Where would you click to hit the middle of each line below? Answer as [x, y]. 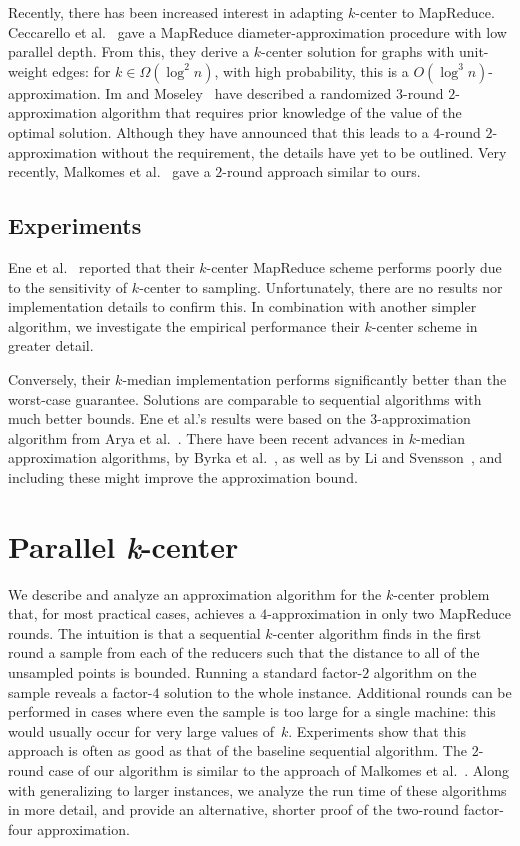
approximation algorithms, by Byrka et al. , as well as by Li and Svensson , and [255, 457]
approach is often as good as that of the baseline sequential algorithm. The [237, 750]
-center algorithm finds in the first [376, 632]
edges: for [81, 70]
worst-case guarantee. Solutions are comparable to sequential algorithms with [245, 398]
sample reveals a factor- [80, 691]
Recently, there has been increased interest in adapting [176, 12]
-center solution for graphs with [358, 51]
